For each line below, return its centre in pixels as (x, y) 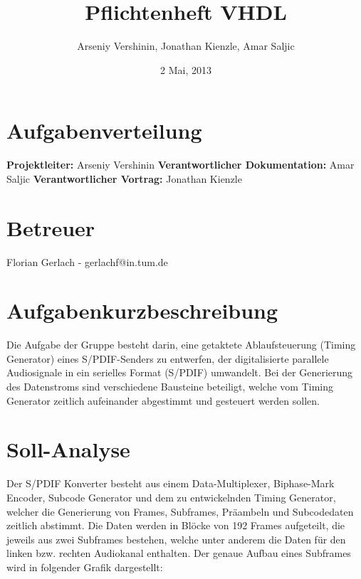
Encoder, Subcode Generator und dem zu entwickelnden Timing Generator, (171, 497)
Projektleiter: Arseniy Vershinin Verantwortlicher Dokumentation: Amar (180, 165)
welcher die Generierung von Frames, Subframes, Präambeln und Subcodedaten (180, 511)
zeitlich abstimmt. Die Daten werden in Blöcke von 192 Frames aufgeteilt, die (176, 525)
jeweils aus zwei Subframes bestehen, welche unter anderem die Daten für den (176, 539)
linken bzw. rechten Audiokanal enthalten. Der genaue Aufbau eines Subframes (179, 553)
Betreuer (51, 227)
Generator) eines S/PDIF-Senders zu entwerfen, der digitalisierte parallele (168, 358)
